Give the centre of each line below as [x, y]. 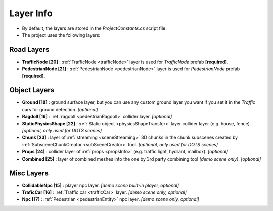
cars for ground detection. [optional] [60, 109]
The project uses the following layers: [61, 35]
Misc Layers [29, 173]
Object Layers [32, 90]
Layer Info [31, 13]
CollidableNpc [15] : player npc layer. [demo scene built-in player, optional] [101, 185]
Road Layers [29, 50]
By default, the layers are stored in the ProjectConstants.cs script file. [94, 28]
